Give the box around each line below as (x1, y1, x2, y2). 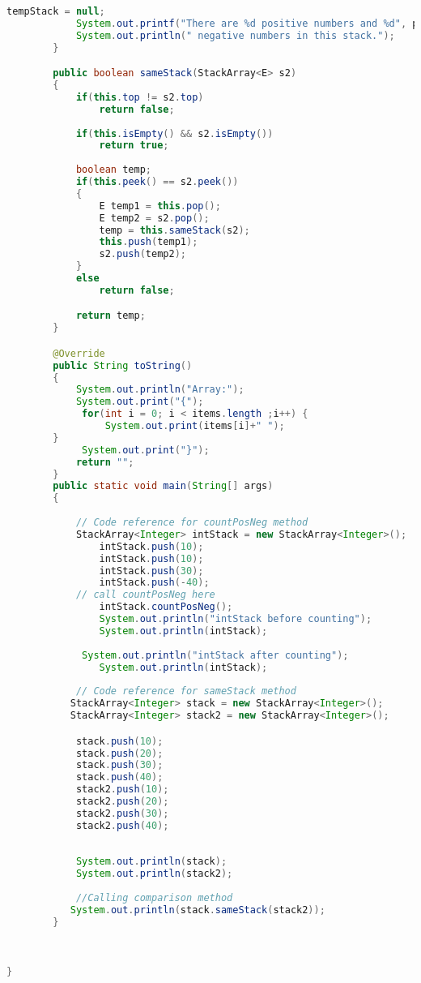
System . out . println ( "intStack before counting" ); (99, 613, 372, 625)
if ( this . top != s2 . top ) (75, 91, 204, 103)
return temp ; (75, 310, 146, 322)
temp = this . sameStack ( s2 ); (99, 224, 250, 236)
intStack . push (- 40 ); (99, 577, 210, 589)
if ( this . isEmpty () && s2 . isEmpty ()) (75, 127, 274, 140)
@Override (53, 347, 105, 359)
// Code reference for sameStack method (75, 685, 296, 698)
